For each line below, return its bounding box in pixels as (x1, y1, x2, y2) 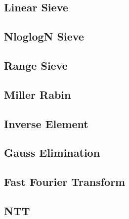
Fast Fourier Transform (4, 174, 126, 189)
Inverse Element (4, 116, 88, 131)
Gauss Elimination (4, 145, 100, 160)
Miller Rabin (4, 87, 71, 102)
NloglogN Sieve (4, 29, 84, 44)
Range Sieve (4, 57, 68, 73)
